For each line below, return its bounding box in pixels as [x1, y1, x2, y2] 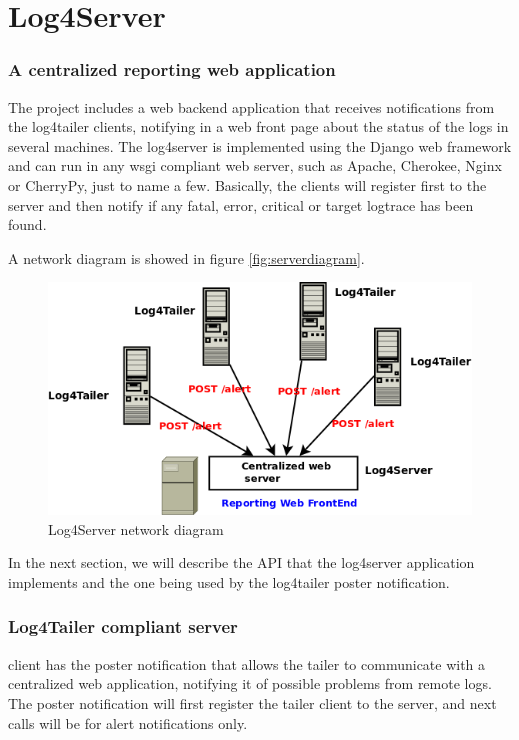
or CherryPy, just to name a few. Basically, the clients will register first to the [8, 174, 487, 195]
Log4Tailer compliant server [8, 614, 238, 639]
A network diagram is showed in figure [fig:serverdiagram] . [8, 247, 365, 268]
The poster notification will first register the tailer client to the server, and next [8, 692, 497, 713]
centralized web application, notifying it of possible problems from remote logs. [8, 673, 492, 694]
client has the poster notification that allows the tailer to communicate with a [8, 653, 486, 674]
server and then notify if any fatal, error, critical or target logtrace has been [8, 194, 474, 215]
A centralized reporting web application [8, 57, 336, 82]
